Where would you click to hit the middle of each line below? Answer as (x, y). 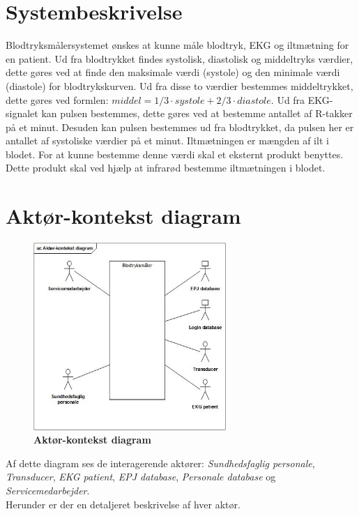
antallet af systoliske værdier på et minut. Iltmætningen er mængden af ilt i (167, 141)
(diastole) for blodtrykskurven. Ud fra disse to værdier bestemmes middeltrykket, (179, 85)
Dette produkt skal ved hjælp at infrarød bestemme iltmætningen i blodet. (166, 168)
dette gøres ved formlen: (57, 99)
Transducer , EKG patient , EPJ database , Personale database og (141, 477)
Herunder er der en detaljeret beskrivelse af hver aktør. (123, 504)
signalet (22, 113)
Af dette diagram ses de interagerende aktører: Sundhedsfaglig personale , (160, 463)
